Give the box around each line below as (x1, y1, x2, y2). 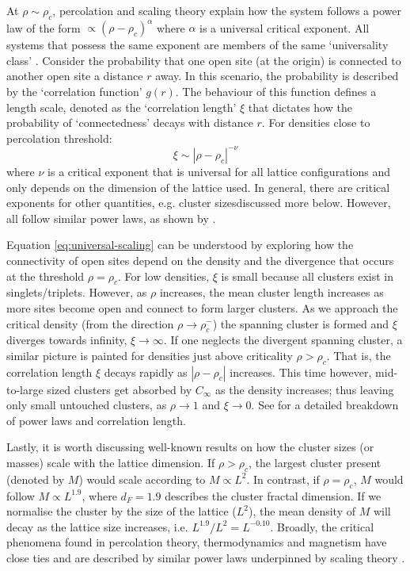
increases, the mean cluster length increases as (159, 284, 384, 301)
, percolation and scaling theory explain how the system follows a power (52, 2, 401, 18)
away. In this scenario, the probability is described (155, 67, 399, 84)
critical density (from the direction (6, 315, 174, 331)
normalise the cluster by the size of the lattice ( (6, 503, 237, 519)
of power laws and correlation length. (6, 412, 186, 428)
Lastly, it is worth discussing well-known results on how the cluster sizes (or (6, 439, 374, 455)
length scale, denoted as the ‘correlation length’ (6, 98, 237, 115)
